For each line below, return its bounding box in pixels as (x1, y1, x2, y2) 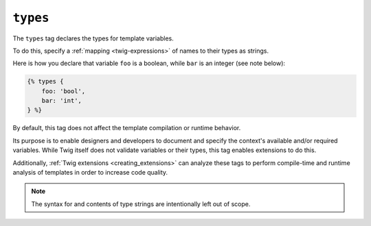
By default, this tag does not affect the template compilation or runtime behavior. (12, 124, 241, 132)
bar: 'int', (41, 97, 82, 105)
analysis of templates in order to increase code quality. (12, 168, 168, 177)
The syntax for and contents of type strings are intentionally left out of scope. (31, 199, 251, 208)
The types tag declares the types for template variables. (12, 34, 175, 42)
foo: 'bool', (41, 87, 86, 95)
